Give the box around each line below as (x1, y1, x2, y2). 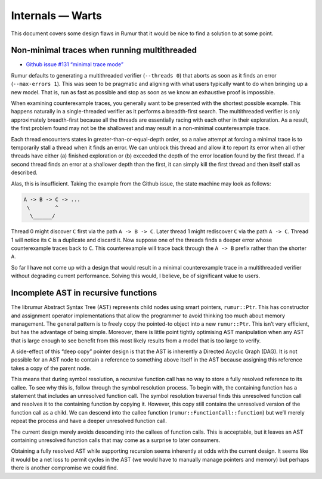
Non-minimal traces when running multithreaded (11, 45, 197, 55)
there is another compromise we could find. (11, 464, 119, 471)
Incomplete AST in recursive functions (11, 288, 157, 298)
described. (11, 169, 38, 176)
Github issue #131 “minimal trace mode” (26, 61, 123, 68)
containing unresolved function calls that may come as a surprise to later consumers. (11, 437, 221, 444)
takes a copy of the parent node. (11, 364, 92, 372)
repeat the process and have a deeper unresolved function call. (11, 418, 167, 425)
